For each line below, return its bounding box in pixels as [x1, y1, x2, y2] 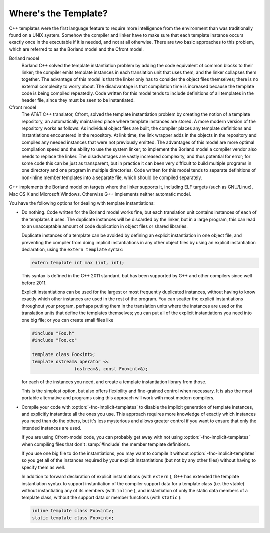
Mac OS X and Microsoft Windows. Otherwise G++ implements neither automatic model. [9, 191, 192, 197]
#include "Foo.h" [32, 330, 75, 336]
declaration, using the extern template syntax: [21, 246, 123, 253]
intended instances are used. [21, 425, 82, 431]
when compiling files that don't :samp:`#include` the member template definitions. [21, 441, 190, 447]
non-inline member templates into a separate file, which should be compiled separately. [21, 174, 202, 181]
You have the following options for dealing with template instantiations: [9, 200, 155, 206]
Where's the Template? [9, 8, 108, 19]
